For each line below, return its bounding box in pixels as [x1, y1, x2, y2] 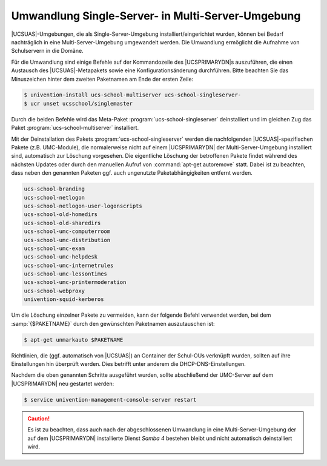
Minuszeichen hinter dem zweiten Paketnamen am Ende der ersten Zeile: [11, 75, 194, 83]
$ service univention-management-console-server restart [24, 396, 197, 403]
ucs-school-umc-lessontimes [24, 271, 107, 277]
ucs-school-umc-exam [24, 245, 85, 252]
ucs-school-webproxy [24, 287, 85, 294]
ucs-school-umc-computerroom [24, 228, 111, 235]
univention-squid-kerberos [24, 296, 104, 303]
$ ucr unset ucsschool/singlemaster [24, 100, 133, 107]
